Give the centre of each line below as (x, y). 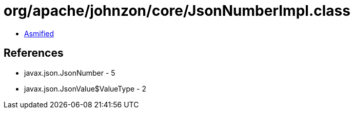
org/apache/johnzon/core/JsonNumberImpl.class (177, 11)
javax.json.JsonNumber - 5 (70, 73)
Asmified (39, 33)
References (34, 53)
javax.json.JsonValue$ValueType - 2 (85, 88)
